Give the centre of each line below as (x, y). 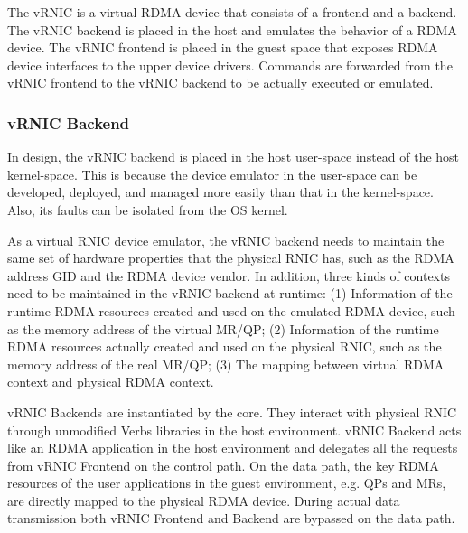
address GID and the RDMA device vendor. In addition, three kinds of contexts (229, 275)
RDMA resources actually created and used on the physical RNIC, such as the (225, 346)
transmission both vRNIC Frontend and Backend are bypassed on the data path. (231, 518)
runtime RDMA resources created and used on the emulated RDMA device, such (231, 310)
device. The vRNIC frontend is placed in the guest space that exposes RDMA (223, 47)
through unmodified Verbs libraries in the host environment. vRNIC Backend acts (234, 430)
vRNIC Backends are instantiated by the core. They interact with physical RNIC (232, 411)
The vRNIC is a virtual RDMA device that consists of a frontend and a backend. (232, 12)
